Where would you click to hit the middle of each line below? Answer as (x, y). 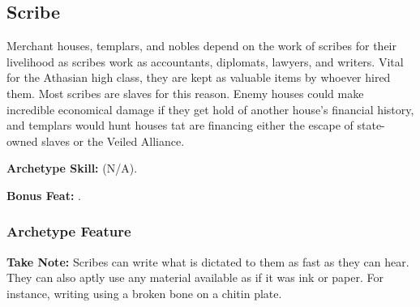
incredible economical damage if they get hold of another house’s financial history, (210, 109)
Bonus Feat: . (44, 195)
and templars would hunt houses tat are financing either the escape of (180, 125)
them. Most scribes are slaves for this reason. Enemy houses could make (185, 93)
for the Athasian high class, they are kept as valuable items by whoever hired (199, 77)
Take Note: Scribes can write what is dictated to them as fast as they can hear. (208, 261)
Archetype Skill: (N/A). (72, 168)
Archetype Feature (69, 231)
